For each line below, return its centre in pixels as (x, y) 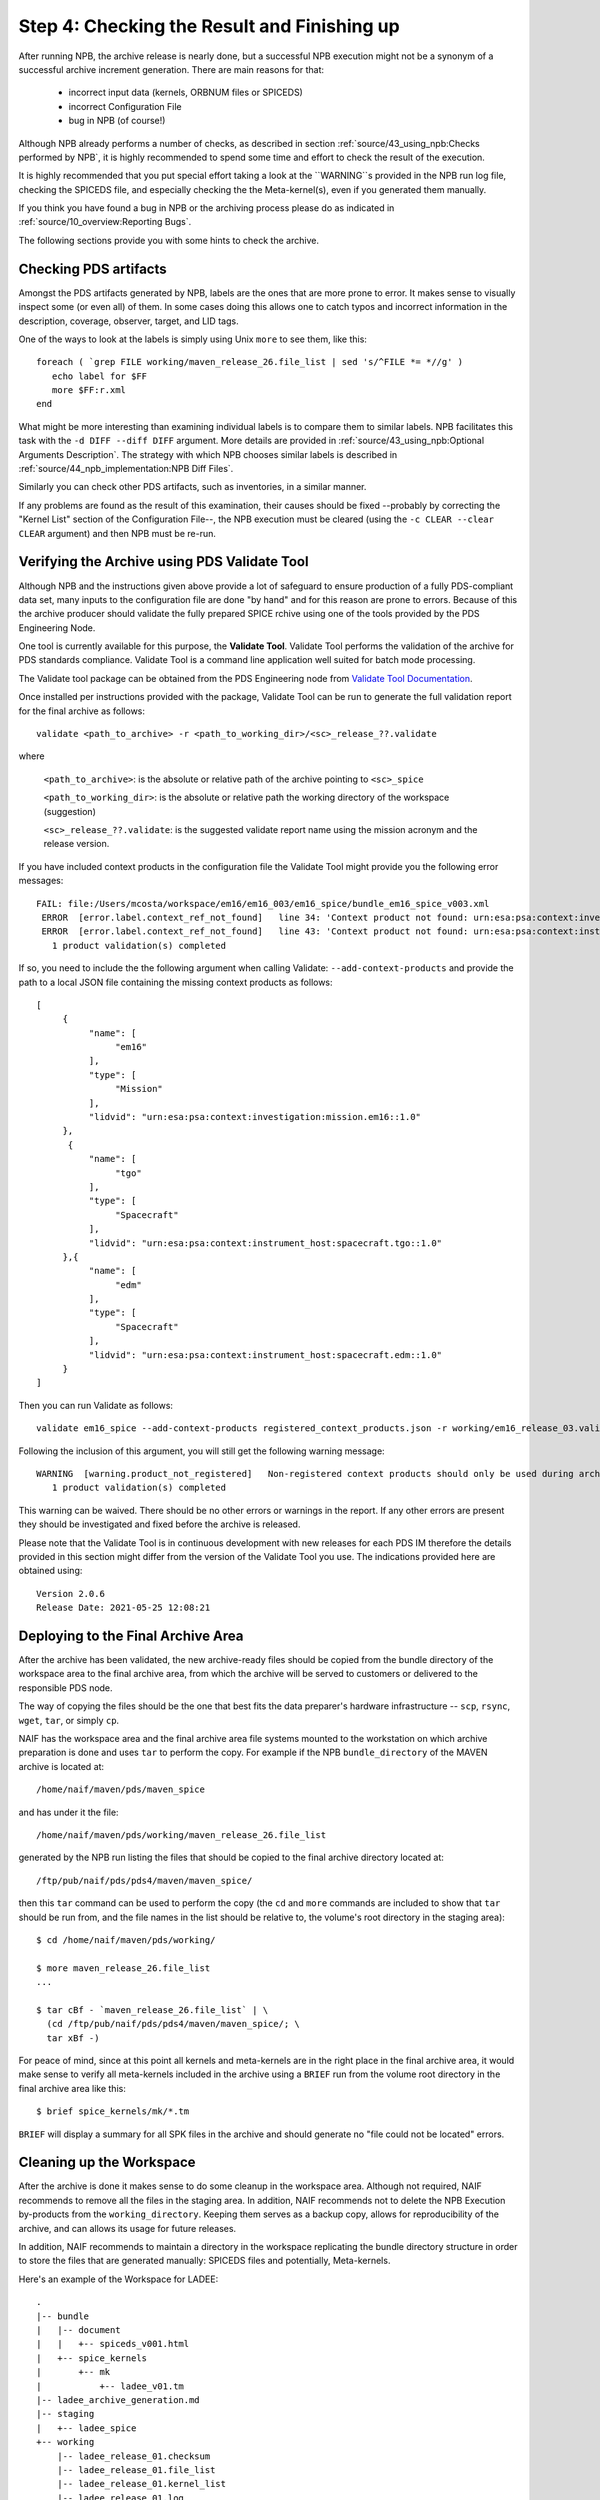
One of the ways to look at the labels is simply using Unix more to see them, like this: (192, 339)
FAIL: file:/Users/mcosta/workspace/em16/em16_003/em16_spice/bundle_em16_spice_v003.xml (263, 903)
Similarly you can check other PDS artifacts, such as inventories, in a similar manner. (192, 487)
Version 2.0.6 (70, 1593)
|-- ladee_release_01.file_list (136, 2469)
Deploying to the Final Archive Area (131, 1635)
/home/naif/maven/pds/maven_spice (120, 1789)
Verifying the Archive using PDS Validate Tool (163, 561)
